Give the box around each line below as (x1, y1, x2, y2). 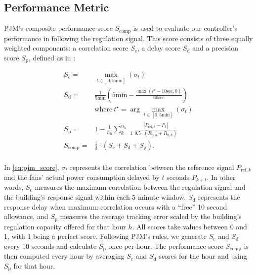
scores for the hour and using (159, 251, 247, 261)
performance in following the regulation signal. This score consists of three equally (4, 33, 253, 43)
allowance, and (4, 211, 48, 221)
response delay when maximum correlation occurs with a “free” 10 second (4, 201, 227, 212)
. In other (207, 172, 236, 182)
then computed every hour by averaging (4, 251, 125, 261)
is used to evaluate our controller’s (133, 23, 237, 33)
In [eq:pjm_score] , (4, 162, 59, 172)
